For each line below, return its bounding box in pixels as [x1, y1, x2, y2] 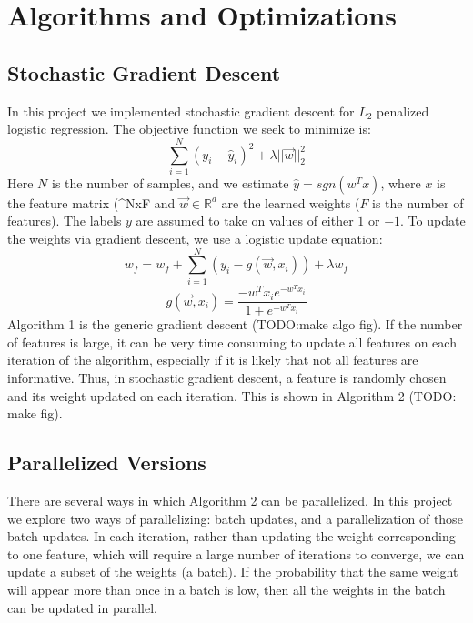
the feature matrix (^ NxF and [7, 193, 176, 212]
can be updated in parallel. [7, 598, 157, 617]
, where [380, 173, 421, 192]
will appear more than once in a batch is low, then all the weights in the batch [7, 580, 446, 599]
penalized [377, 101, 429, 120]
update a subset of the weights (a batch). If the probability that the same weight [7, 562, 458, 581]
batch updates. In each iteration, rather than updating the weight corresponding [7, 527, 456, 546]
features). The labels [7, 211, 122, 230]
